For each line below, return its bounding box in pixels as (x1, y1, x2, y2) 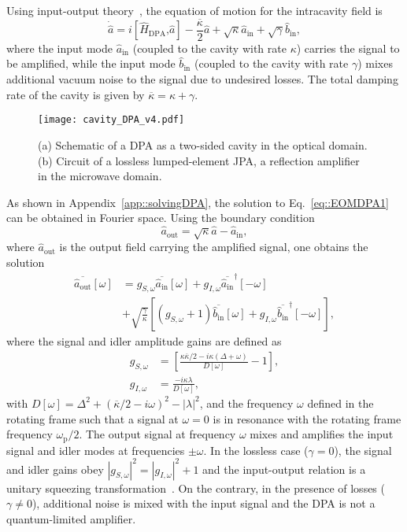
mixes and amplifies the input (250, 426, 394, 442)
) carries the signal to (296, 39, 400, 56)
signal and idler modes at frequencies (6, 441, 185, 458)
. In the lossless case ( (203, 441, 309, 458)
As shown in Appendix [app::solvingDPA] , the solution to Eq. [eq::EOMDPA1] (6, 194, 389, 210)
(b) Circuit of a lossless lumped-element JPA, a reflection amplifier (38, 152, 360, 168)
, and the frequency (199, 394, 294, 411)
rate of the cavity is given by (6, 86, 145, 102)
